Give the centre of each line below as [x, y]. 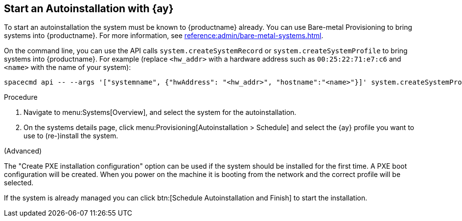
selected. [19, 183]
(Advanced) [23, 151]
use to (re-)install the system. [71, 136]
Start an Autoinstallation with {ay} [89, 9]
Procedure [21, 97]
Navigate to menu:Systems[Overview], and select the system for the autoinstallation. [160, 112]
